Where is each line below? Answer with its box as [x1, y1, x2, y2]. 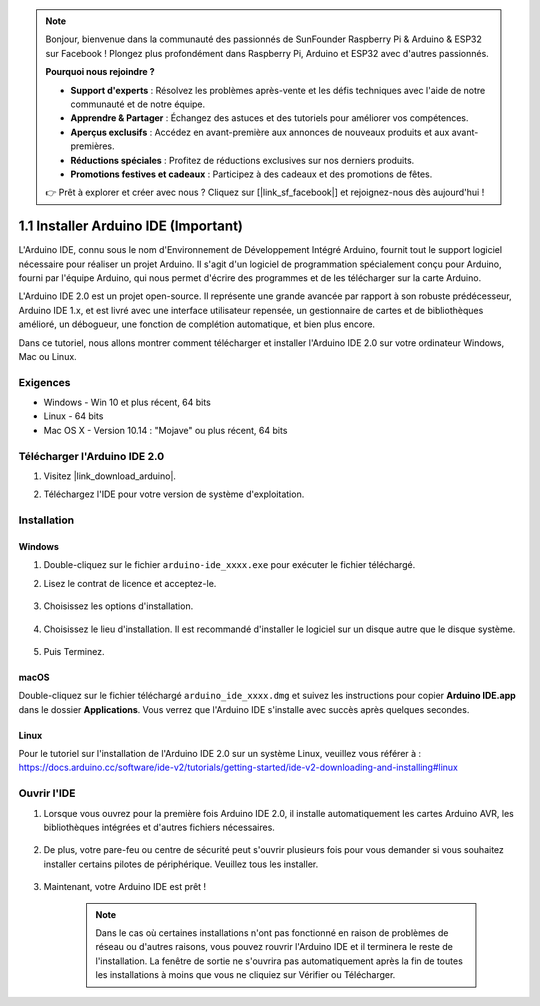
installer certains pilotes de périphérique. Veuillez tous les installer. [43, 858, 319, 870]
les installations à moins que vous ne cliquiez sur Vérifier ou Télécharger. [95, 969, 396, 981]
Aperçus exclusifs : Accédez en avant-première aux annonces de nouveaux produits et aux [70, 126, 450, 138]
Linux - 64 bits [43, 410, 104, 422]
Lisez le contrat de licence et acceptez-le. [43, 577, 217, 589]
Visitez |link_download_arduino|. [43, 470, 177, 482]
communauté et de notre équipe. [70, 98, 206, 110]
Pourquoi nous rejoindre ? [45, 66, 155, 78]
